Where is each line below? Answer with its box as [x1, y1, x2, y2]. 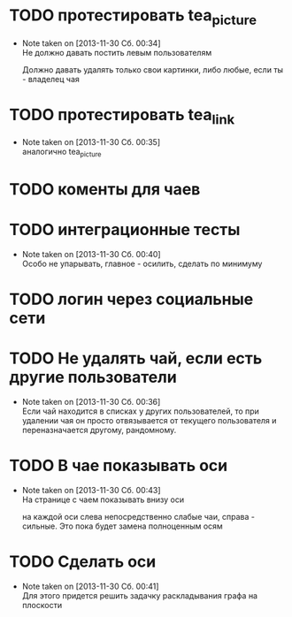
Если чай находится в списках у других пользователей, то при [21, 406, 259, 416]
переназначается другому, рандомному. [21, 425, 177, 436]
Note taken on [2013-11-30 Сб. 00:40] [21, 248, 161, 259]
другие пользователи [9, 368, 177, 387]
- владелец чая [21, 73, 80, 84]
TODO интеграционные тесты [9, 220, 241, 240]
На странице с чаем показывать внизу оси [21, 494, 185, 505]
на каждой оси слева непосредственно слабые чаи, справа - [21, 512, 255, 522]
